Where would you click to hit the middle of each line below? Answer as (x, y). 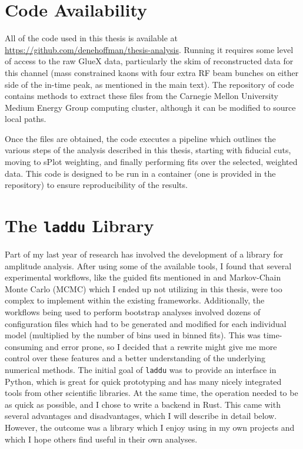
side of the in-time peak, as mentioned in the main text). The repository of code (149, 84)
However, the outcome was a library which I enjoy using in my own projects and (150, 427)
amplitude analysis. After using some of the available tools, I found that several (148, 265)
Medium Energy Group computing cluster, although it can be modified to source (150, 107)
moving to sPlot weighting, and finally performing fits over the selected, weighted (151, 162)
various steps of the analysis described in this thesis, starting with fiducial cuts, (148, 150)
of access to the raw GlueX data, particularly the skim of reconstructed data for (149, 61)
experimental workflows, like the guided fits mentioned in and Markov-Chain (143, 277)
